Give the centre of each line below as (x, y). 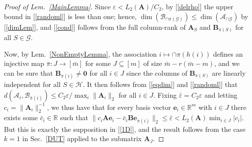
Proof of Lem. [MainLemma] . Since (57, 6)
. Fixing (165, 94)
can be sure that (29, 73)
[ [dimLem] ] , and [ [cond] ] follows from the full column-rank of (95, 27)
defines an (228, 53)
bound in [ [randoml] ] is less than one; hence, (70, 16)
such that (74, 117)
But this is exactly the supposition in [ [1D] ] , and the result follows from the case (125, 129)
